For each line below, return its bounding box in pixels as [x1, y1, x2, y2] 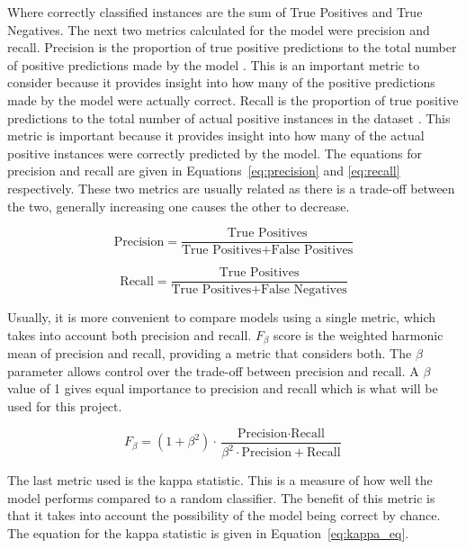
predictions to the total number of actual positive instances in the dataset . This [7, 108, 451, 127]
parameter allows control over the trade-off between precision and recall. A [7, 361, 419, 380]
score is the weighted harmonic [273, 325, 444, 344]
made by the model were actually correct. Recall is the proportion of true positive [7, 90, 459, 109]
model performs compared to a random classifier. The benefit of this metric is [7, 488, 435, 507]
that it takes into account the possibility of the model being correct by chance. [7, 506, 441, 525]
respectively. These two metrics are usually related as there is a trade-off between [7, 178, 455, 197]
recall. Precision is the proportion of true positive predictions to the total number [7, 38, 457, 57]
